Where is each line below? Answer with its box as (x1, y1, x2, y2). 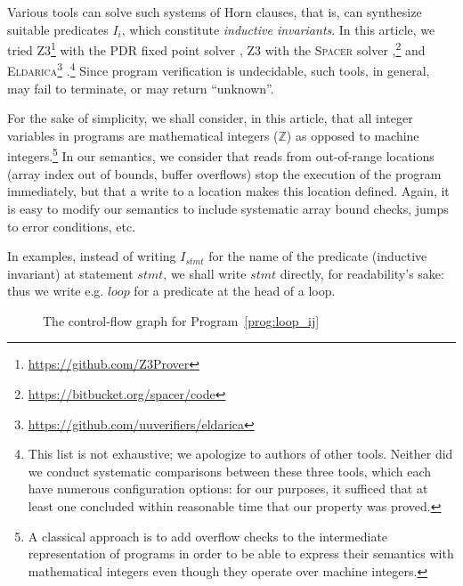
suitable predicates (7, 20, 109, 38)
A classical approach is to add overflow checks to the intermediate (28, 526, 388, 545)
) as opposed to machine (286, 126, 419, 144)
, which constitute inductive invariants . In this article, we (121, 20, 435, 38)
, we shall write (163, 264, 247, 282)
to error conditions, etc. (7, 216, 136, 235)
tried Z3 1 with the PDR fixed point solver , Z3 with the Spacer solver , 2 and (7, 38, 426, 59)
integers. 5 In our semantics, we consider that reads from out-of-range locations (7, 144, 435, 166)
